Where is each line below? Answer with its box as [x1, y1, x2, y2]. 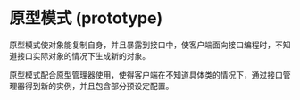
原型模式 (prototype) [9, 8, 163, 29]
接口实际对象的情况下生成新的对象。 [16, 50, 150, 61]
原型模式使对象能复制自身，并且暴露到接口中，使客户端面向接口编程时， [9, 39, 275, 50]
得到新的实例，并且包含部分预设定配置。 [24, 80, 174, 91]
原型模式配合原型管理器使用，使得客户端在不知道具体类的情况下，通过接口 [9, 69, 283, 80]
